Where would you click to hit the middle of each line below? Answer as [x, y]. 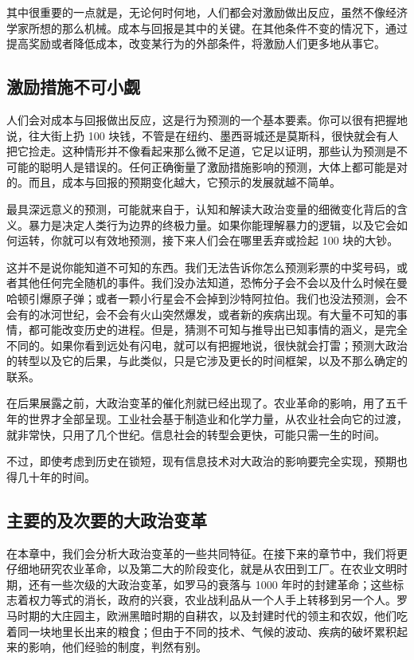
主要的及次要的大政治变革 [107, 519]
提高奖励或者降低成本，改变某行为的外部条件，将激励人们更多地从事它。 [196, 43]
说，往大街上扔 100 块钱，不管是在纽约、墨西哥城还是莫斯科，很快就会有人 [203, 135]
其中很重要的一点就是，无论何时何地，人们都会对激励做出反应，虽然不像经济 [207, 12]
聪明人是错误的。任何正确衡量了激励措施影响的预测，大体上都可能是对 [223, 166]
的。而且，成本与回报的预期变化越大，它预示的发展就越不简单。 [174, 182]
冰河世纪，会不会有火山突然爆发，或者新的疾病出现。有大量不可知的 [218, 314]
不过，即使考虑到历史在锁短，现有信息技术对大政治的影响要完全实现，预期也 [207, 461]
